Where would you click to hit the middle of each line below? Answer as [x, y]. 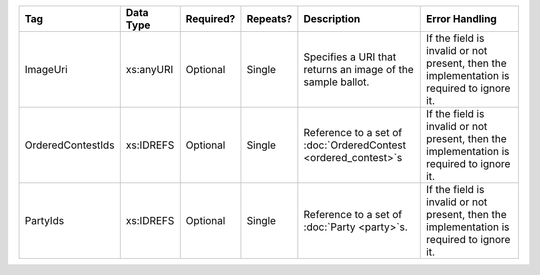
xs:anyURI [149, 69]
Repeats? [269, 18]
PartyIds [44, 220]
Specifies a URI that [350, 57]
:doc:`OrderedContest [355, 145]
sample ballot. [336, 82]
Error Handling [461, 18]
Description [332, 18]
